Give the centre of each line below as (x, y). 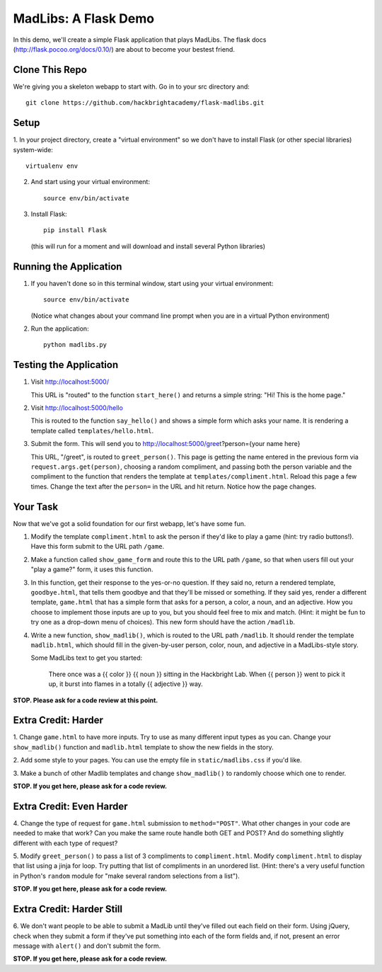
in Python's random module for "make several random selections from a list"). (126, 876)
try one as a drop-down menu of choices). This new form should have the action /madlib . (163, 622)
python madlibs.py (75, 345)
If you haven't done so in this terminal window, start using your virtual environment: (152, 283)
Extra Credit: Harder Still (68, 909)
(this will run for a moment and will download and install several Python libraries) (148, 246)
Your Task (36, 507)
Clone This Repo (50, 70)
